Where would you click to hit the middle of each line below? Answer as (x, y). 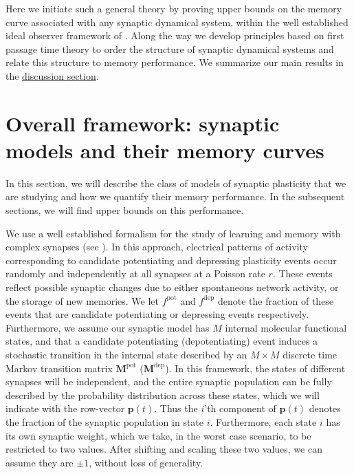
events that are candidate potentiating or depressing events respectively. (157, 314)
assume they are (40, 462)
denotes (325, 408)
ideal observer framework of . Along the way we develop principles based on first (175, 35)
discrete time (310, 354)
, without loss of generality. (146, 462)
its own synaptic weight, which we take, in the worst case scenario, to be (158, 435)
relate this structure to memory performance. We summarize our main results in (175, 62)
